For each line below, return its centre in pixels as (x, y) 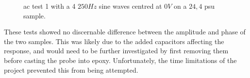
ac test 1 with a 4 (50, 6)
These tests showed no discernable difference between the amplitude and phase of (125, 32)
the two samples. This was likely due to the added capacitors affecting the (114, 41)
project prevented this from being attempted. (71, 70)
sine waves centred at (130, 6)
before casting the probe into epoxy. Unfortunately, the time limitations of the (120, 60)
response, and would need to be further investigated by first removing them (116, 51)
